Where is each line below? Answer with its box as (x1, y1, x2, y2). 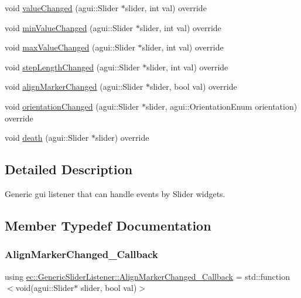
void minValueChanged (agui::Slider (5, 21, 134, 33)
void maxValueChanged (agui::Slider (5, 41, 135, 53)
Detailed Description (5, 160, 133, 178)
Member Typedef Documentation (5, 216, 211, 234)
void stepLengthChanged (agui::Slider (5, 60, 140, 73)
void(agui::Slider (15, 282, 74, 294)
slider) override (95, 131, 149, 144)
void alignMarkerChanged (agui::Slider (5, 80, 143, 93)
